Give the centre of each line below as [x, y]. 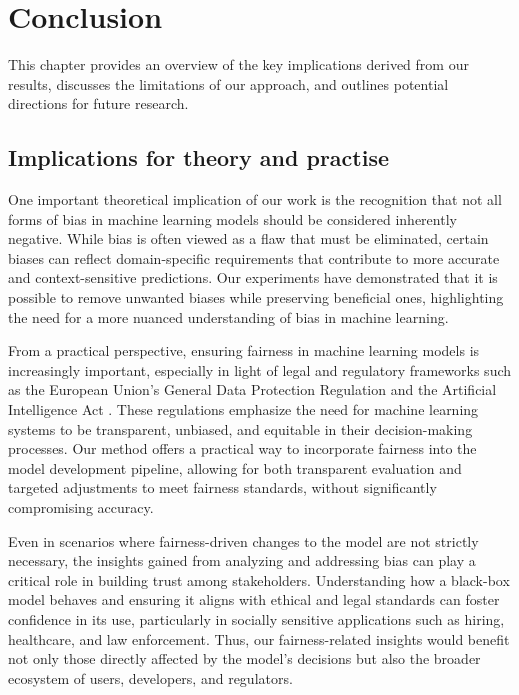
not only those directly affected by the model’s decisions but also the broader [244, 658]
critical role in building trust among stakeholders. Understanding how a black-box [259, 579]
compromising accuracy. [81, 507]
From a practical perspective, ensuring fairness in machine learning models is [244, 350]
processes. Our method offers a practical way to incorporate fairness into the [242, 448]
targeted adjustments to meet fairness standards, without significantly [222, 487]
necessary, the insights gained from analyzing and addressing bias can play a [242, 560]
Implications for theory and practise [199, 157]
